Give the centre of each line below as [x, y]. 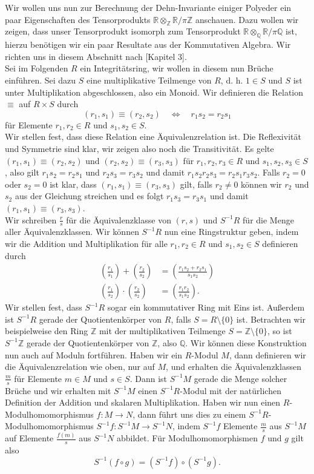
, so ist [280, 331]
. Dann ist [149, 378]
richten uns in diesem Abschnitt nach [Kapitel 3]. [96, 56]
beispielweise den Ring [47, 331]
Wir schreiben [31, 219]
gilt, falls [196, 184]
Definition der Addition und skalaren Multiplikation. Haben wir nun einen [143, 402]
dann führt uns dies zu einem [192, 414]
